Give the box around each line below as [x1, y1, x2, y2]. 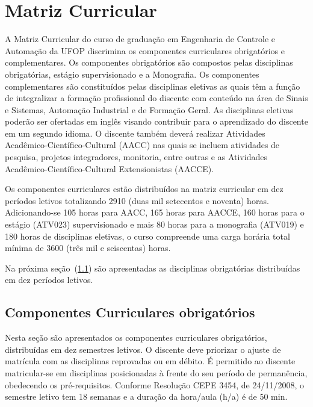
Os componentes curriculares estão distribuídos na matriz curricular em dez [5, 182, 284, 195]
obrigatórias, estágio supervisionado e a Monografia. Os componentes [5, 67, 259, 80]
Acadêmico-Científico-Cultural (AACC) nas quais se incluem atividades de [5, 138, 280, 151]
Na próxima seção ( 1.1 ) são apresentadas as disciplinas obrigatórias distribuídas [5, 261, 300, 274]
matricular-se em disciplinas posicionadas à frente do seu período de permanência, [5, 366, 308, 379]
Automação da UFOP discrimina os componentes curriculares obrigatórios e [5, 44, 285, 57]
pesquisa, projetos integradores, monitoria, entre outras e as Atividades [5, 151, 267, 163]
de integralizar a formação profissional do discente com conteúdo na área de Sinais [5, 92, 308, 104]
